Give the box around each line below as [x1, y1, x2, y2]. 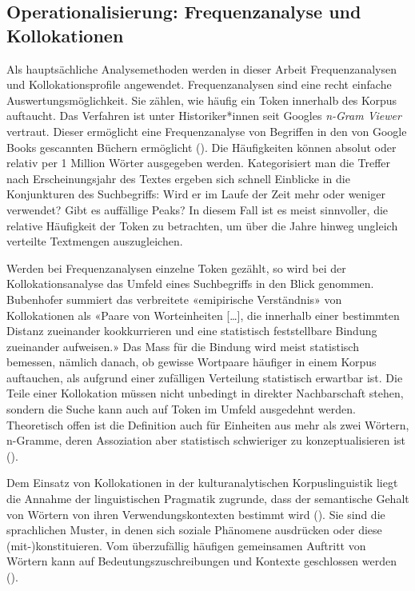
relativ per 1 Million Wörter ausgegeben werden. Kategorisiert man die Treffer [6, 154, 391, 171]
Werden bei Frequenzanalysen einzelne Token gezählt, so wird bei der [6, 259, 346, 276]
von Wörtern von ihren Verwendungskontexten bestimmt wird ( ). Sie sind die [6, 505, 385, 522]
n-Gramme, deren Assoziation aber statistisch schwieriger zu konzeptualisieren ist [6, 432, 406, 449]
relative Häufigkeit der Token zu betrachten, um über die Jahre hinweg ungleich [6, 217, 398, 234]
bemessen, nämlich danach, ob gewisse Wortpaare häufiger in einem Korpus [6, 353, 377, 370]
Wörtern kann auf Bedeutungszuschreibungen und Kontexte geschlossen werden [6, 553, 397, 569]
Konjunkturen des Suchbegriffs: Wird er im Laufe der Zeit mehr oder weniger [6, 186, 385, 202]
